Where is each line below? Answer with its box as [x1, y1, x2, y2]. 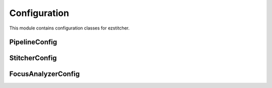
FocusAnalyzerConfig [9, 70, 80, 78]
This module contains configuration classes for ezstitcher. [9, 25, 130, 31]
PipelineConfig [9, 38, 57, 46]
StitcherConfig [9, 54, 57, 62]
